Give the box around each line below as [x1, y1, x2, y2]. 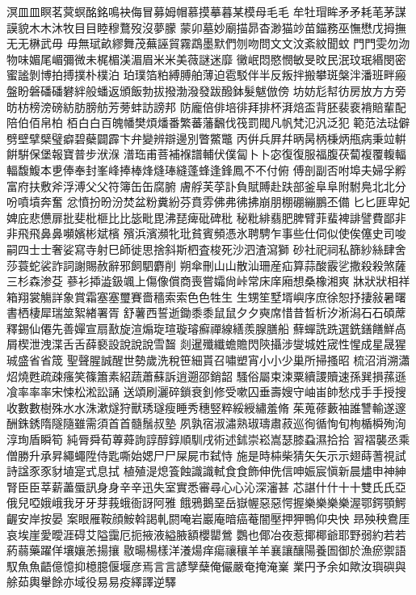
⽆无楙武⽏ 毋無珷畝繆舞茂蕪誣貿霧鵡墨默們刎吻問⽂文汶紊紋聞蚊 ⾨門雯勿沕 [6, 35, 410, 52]
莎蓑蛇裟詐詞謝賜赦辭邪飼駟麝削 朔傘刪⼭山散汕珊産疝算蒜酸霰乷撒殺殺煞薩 [6, 256, 406, 273]
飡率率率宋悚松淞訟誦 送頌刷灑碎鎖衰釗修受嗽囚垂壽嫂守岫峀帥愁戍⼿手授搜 [6, 383, 406, 400]
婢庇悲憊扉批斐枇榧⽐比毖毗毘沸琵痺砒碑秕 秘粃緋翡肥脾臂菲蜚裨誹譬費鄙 [6, 209, 395, 226]
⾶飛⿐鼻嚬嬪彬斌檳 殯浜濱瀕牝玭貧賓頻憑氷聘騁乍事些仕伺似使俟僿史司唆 [17, 225, 406, 242]
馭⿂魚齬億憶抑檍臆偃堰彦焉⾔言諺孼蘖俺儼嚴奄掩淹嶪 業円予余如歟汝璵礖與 [6, 557, 406, 574]
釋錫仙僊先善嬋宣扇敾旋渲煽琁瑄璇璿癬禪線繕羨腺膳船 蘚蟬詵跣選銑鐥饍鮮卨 [6, 319, 406, 336]
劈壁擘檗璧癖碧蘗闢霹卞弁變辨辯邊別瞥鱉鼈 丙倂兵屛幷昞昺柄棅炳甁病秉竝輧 [6, 129, 406, 146]
